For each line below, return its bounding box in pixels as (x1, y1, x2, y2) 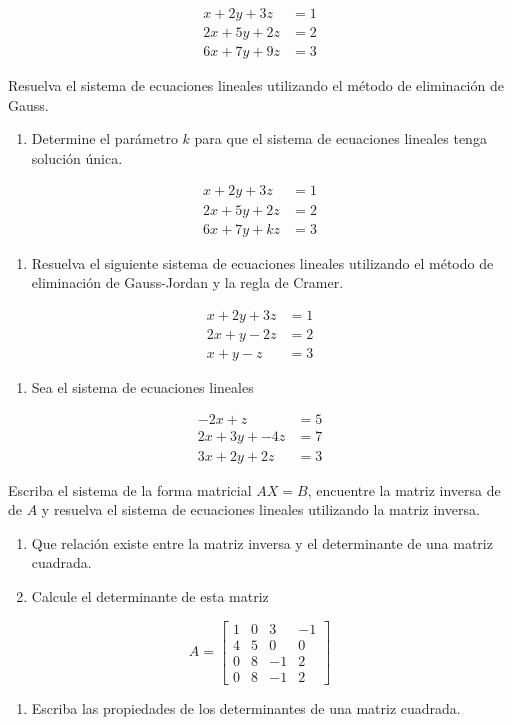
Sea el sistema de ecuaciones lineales (31, 376, 254, 397)
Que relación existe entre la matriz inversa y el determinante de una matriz (31, 532, 493, 553)
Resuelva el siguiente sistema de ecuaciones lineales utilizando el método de (31, 252, 494, 273)
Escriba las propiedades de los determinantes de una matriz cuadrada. (31, 697, 461, 718)
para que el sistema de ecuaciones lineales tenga (194, 128, 487, 149)
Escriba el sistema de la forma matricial (8, 479, 252, 500)
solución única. (31, 147, 123, 168)
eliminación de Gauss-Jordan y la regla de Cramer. (31, 272, 344, 293)
